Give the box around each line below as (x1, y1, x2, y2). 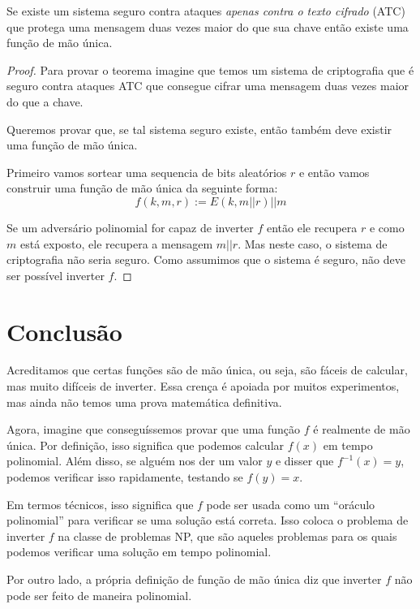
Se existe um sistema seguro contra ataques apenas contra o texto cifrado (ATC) (6, 2, 405, 19)
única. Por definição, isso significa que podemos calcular (6, 436, 285, 453)
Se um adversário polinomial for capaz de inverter (6, 218, 254, 235)
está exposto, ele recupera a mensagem (19, 235, 213, 252)
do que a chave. (6, 93, 84, 110)
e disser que (275, 452, 334, 469)
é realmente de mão (313, 421, 410, 438)
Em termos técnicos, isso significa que (6, 495, 194, 512)
